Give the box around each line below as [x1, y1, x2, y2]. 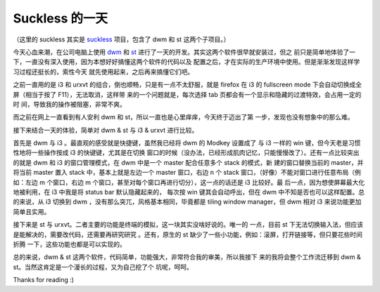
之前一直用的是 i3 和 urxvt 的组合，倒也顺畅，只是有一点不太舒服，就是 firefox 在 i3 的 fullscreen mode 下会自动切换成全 [13, 81, 362, 89]
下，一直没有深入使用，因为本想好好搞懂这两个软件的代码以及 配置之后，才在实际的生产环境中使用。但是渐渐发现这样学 [13, 58, 360, 66]
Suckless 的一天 [13, 11, 108, 26]
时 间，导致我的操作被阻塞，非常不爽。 [13, 100, 126, 108]
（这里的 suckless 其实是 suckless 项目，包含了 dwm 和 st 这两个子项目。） [13, 35, 230, 44]
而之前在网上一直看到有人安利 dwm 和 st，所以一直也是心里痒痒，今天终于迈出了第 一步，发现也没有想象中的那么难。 [13, 113, 355, 121]
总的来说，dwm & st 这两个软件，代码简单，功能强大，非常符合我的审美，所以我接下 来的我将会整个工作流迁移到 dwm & [13, 253, 362, 261]
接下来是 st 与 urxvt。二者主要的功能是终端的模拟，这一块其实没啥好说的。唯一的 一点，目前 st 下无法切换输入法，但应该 [13, 220, 364, 229]
